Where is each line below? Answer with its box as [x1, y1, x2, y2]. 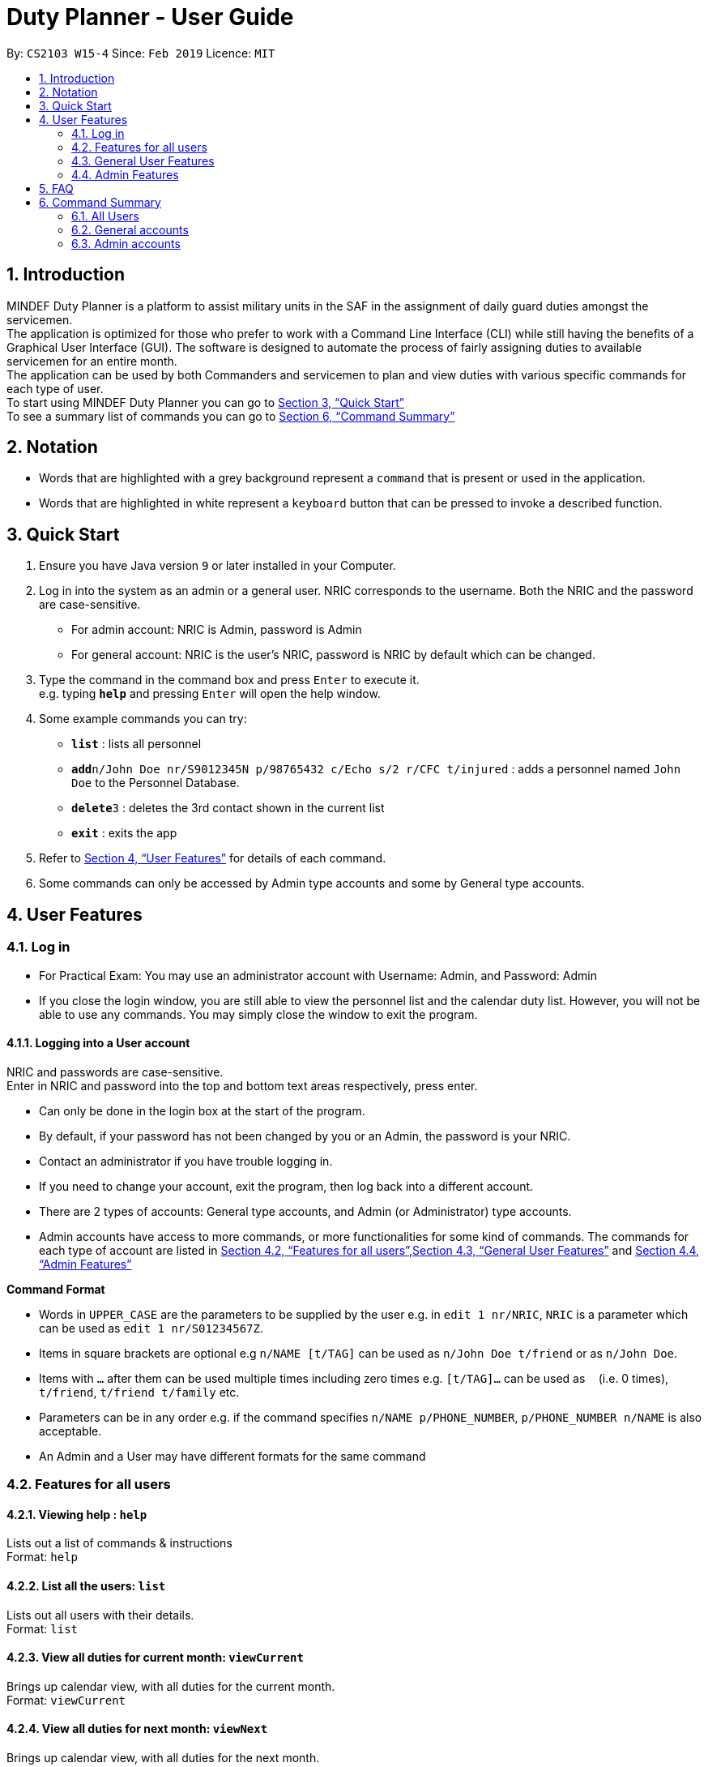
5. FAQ [39, 181, 74, 195]
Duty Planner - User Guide [6, 3, 294, 31]
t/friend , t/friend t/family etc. [39, 1384, 240, 1399]
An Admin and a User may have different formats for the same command [39, 1448, 426, 1463]
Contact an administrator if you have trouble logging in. [39, 1153, 333, 1168]
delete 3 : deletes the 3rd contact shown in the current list [71, 801, 385, 815]
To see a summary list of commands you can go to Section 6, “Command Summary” [6, 409, 455, 423]
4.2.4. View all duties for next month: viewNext [6, 1722, 268, 1736]
